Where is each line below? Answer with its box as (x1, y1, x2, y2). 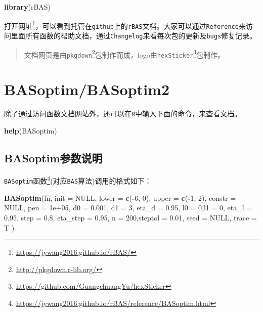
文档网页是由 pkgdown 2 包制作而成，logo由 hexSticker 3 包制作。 (24, 48, 225, 60)
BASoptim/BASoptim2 (4, 79, 169, 100)
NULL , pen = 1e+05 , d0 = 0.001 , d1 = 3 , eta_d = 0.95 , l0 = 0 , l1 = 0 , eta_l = (4, 202, 252, 213)
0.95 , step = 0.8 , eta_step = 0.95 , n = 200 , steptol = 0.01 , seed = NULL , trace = (4, 212, 257, 222)
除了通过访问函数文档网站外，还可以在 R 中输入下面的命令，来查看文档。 (4, 108, 242, 118)
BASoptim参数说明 (4, 150, 103, 165)
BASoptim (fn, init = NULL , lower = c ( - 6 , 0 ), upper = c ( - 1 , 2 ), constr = (4, 192, 236, 203)
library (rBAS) (4, 2, 51, 12)
